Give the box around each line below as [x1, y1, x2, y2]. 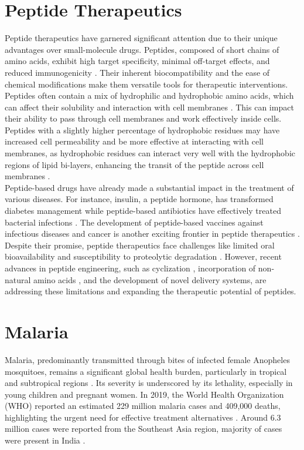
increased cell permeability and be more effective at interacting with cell [5, 135, 264, 147]
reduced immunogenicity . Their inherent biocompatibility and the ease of [5, 66, 270, 78]
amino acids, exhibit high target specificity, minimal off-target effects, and [5, 55, 270, 67]
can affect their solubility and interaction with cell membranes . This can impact [5, 100, 294, 113]
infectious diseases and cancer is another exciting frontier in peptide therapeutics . [5, 227, 300, 240]
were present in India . [5, 434, 86, 446]
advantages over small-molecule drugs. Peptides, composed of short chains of [5, 43, 279, 55]
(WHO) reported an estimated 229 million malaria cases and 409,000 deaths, [5, 399, 281, 412]
